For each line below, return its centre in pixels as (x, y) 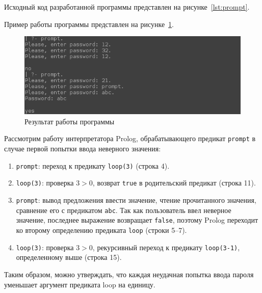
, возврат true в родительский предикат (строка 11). (174, 183)
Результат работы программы (70, 121)
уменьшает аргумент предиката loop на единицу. (80, 284)
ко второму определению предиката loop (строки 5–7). (101, 230)
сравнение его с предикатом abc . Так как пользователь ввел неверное (124, 210)
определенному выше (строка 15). (69, 257)
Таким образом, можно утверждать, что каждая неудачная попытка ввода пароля (129, 274)
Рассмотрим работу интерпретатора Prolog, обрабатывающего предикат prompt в (130, 138)
